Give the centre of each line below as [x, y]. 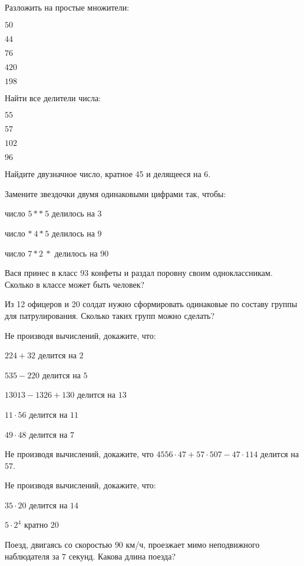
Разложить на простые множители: [67, 7]
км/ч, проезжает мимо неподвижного [193, 545]
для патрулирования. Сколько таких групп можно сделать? [110, 315]
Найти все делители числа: [53, 97]
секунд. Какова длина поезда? [122, 556]
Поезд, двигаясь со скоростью [59, 545]
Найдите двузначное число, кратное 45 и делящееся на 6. [108, 174]
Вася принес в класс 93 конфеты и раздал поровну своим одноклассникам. [139, 273]
